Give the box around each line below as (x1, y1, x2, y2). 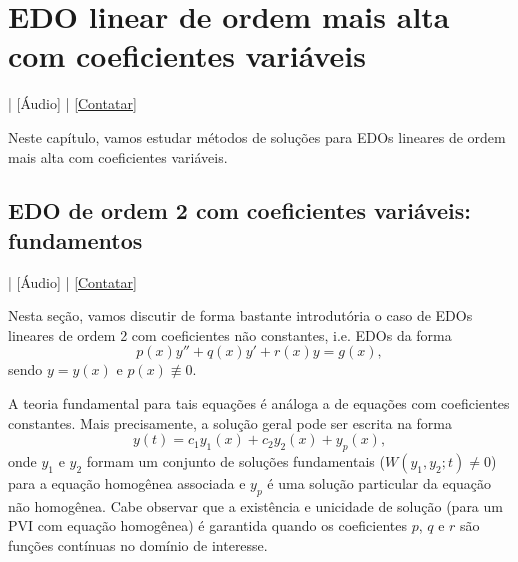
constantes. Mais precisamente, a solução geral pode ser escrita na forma (8, 412, 453, 433)
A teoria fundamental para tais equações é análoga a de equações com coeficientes (8, 393, 510, 414)
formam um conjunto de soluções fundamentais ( (86, 451, 385, 472)
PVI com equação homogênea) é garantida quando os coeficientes (8, 515, 407, 536)
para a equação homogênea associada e (8, 473, 246, 494)
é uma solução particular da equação (267, 473, 492, 494)
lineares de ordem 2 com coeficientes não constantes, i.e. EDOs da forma (8, 324, 452, 345)
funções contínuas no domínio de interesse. (8, 535, 268, 556)
